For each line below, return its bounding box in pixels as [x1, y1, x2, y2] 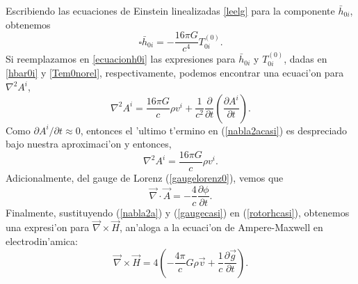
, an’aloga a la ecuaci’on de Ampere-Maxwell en [119, 220, 323, 235]
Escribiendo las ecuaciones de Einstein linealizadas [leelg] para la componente [6, 3, 335, 17]
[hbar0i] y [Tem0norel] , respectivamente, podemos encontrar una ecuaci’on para [6, 65, 344, 80]
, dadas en [284, 52, 327, 66]
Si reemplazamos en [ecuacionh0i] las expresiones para [6, 52, 236, 66]
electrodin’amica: [6, 233, 78, 248]
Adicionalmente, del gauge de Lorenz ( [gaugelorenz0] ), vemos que [6, 170, 284, 184]
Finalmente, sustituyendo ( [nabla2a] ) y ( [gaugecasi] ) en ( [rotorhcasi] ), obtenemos [6, 205, 350, 219]
